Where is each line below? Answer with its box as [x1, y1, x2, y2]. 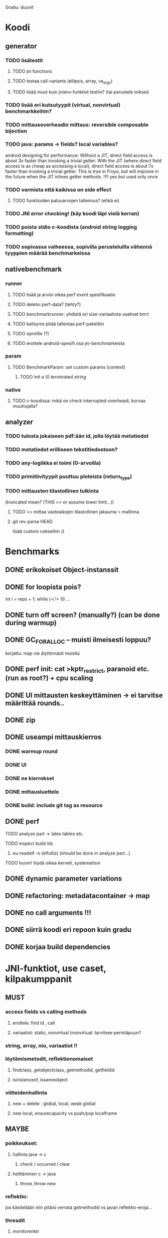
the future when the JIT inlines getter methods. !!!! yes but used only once [5, 173, 158, 180]
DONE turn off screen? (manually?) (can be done [5, 610, 160, 619]
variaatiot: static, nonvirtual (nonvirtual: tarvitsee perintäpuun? [12, 1029, 141, 1036]
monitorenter [12, 1228, 40, 1234]
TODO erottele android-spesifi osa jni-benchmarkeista [12, 340, 125, 346]
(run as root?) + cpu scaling [5, 674, 94, 682]
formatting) [5, 229, 34, 236]
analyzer [5, 418, 34, 426]
